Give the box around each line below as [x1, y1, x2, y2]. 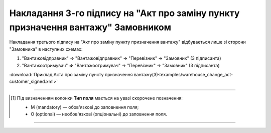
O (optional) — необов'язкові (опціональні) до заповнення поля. [31, 111, 168, 117]
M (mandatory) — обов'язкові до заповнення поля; [31, 104, 139, 110]
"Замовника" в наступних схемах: [9, 46, 83, 52]
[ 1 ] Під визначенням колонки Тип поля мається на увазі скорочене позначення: [11, 95, 183, 101]
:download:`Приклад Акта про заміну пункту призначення [9, 71, 133, 77]
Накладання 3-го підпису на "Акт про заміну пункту [9, 8, 240, 19]
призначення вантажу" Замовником [9, 22, 172, 33]
